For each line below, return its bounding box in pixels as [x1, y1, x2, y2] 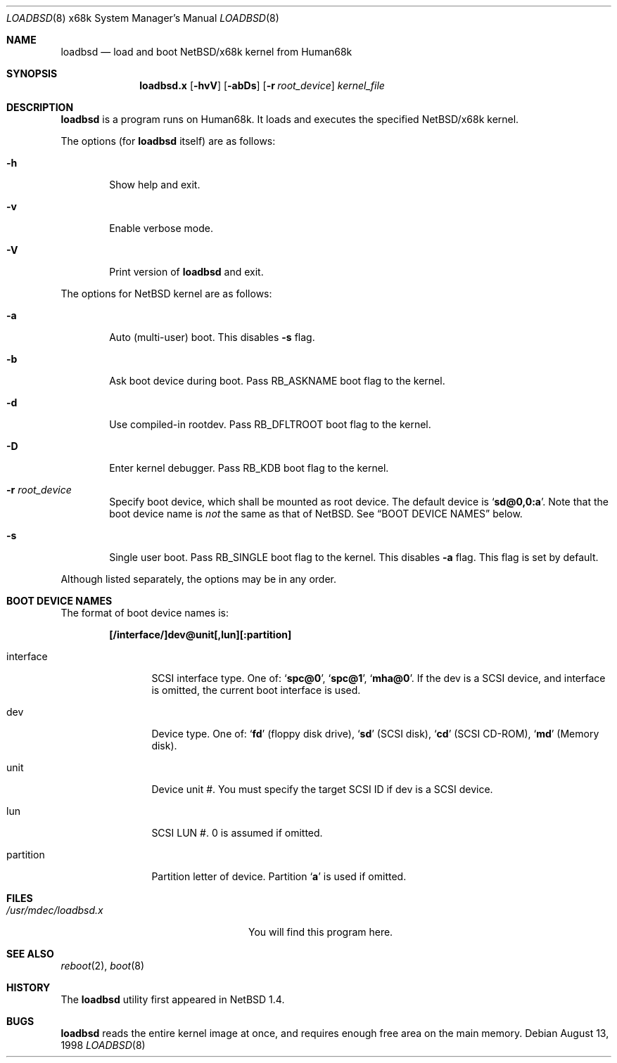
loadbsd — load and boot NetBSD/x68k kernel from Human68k [61, 46, 352, 58]
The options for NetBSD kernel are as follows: [61, 288, 272, 299]
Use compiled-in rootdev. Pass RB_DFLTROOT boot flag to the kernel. [109, 418, 431, 430]
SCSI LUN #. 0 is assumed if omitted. [151, 827, 323, 839]
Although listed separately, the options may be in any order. [61, 573, 337, 585]
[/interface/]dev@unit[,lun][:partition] [109, 629, 292, 640]
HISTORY [6, 981, 51, 993]
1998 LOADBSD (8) [61, 1039, 146, 1051]
